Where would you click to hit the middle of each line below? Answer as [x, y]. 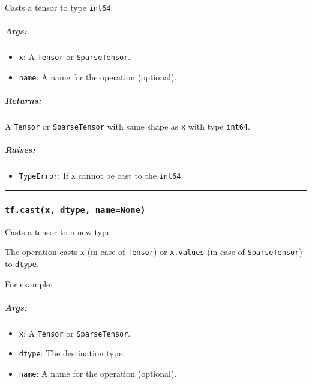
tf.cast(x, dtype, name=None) [75, 210]
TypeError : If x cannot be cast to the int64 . [101, 175]
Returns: [23, 100]
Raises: [20, 150]
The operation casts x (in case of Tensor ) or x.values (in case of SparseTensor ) [154, 252]
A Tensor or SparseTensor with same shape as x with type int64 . [127, 126]
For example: [29, 283]
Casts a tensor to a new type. [59, 231]
